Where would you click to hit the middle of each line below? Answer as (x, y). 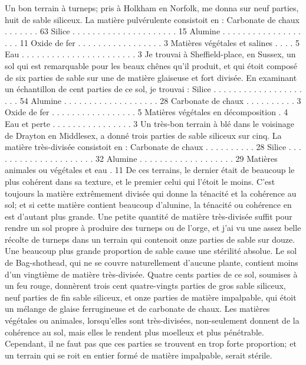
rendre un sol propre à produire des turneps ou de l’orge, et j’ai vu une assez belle (153, 228)
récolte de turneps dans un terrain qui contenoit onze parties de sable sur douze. (150, 239)
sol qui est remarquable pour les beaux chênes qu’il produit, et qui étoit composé (151, 65)
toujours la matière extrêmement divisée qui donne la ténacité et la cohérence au (151, 193)
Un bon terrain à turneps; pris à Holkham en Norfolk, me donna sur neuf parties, (152, 8)
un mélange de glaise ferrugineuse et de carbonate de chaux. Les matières (137, 309)
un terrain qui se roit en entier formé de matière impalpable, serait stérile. (139, 355)
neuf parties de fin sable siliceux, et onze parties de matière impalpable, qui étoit (151, 297)
